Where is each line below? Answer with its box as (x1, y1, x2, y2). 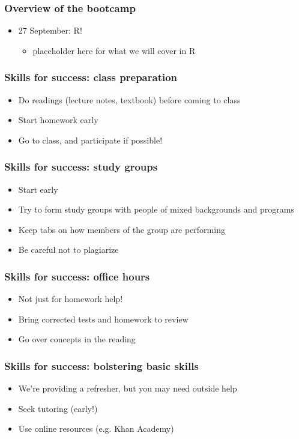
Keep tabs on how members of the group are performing (18, 223, 225, 235)
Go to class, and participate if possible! (18, 133, 163, 146)
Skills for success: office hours (4, 268, 150, 283)
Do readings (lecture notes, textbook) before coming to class (18, 93, 241, 106)
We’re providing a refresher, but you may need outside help (18, 382, 237, 395)
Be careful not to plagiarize (18, 243, 119, 256)
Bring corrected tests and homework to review (18, 312, 189, 325)
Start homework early (18, 114, 98, 126)
